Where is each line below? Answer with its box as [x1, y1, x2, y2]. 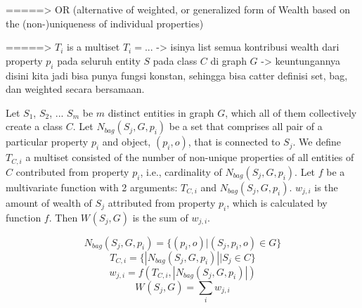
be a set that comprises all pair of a [169, 119, 323, 134]
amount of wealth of [6, 195, 92, 210]
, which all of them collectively [225, 105, 357, 120]
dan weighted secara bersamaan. [6, 82, 145, 96]
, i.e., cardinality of [140, 164, 222, 179]
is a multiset [67, 39, 120, 54]
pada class [153, 53, 198, 68]
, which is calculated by [226, 195, 328, 210]
